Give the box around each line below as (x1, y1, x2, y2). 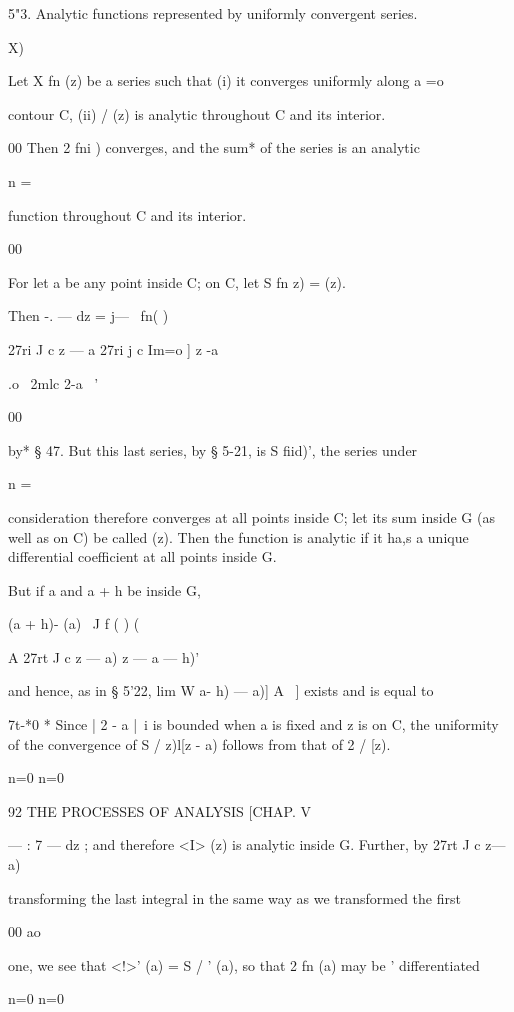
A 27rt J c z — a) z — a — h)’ (8, 646, 200, 667)
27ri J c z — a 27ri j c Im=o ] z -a (8, 338, 219, 359)
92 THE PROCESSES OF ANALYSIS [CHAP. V (8, 800, 311, 821)
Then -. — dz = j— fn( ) (8, 305, 169, 326)
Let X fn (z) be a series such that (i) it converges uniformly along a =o (8, 70, 444, 91)
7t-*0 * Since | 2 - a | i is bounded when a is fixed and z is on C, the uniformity (8, 714, 499, 735)
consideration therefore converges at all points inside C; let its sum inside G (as (8, 506, 495, 527)
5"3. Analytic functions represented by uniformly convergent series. (8, 3, 418, 23)
